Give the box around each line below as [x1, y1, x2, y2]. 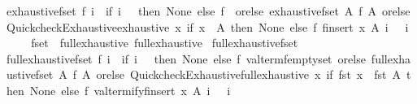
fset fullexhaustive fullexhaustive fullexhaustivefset [31, 34, 298, 51]
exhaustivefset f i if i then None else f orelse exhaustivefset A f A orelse [7, 2, 410, 19]
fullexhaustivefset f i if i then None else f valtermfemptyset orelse [7, 50, 366, 67]
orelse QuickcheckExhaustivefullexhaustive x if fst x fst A [96, 66, 401, 83]
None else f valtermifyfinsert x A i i [29, 81, 231, 98]
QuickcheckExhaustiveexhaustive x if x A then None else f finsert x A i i [7, 18, 409, 35]
